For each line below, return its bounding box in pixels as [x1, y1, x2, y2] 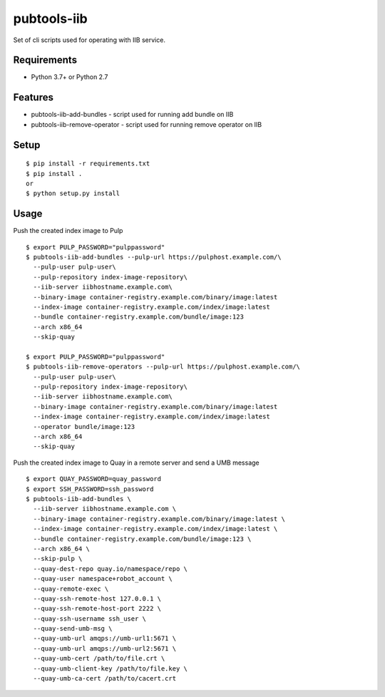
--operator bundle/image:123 [33, 423, 135, 430]
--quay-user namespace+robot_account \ [33, 574, 173, 583]
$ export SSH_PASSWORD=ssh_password [26, 485, 154, 493]
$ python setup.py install [26, 190, 120, 197]
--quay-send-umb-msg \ [33, 624, 113, 633]
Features [13, 91, 53, 103]
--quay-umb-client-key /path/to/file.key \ [33, 664, 188, 673]
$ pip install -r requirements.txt [26, 160, 150, 167]
